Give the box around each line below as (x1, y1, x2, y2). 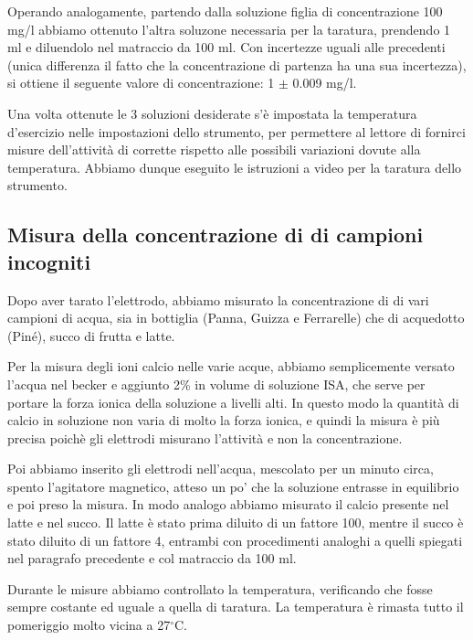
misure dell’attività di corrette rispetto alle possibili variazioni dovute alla (7, 140, 421, 159)
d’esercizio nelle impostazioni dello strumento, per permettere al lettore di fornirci (7, 122, 466, 141)
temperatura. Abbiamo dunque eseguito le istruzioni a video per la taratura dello (7, 157, 462, 176)
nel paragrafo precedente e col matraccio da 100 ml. (7, 549, 297, 568)
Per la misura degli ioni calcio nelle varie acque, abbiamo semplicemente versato (7, 357, 455, 376)
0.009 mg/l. (292, 73, 357, 92)
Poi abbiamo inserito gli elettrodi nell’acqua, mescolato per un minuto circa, (7, 459, 434, 478)
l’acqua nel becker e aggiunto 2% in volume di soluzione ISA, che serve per (7, 374, 426, 393)
